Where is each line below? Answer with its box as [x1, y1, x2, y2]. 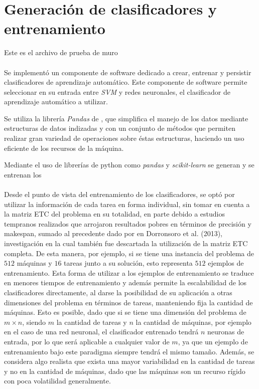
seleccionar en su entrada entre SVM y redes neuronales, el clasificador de [4, 86, 231, 97]
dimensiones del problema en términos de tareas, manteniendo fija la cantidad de [4, 297, 253, 307]
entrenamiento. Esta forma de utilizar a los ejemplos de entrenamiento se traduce [4, 267, 254, 278]
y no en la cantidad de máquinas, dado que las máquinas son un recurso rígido [4, 365, 245, 376]
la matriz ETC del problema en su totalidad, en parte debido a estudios [4, 209, 225, 219]
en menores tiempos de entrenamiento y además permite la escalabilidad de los [4, 277, 247, 288]
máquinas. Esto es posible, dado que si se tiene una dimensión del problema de [4, 307, 246, 317]
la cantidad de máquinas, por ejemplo [136, 316, 251, 327]
